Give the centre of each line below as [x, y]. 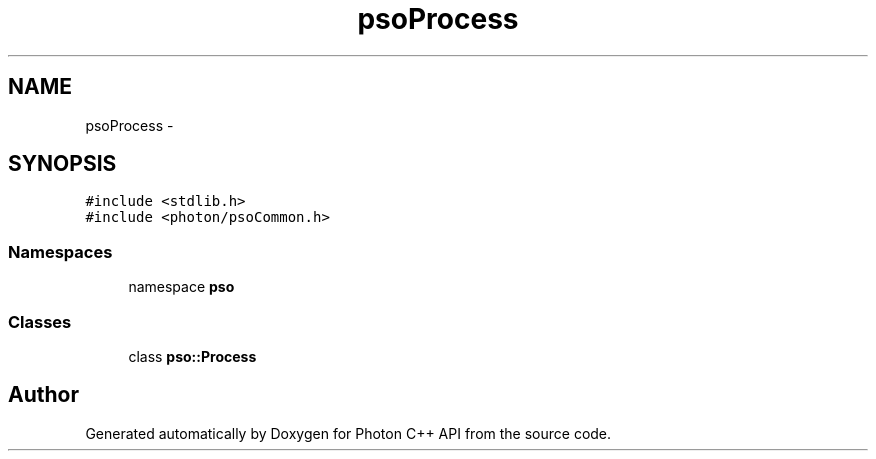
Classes [40, 321]
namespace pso [181, 287]
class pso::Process [192, 356]
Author [43, 395]
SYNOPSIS [62, 164]
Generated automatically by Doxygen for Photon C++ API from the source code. [348, 433]
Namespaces [60, 251]
